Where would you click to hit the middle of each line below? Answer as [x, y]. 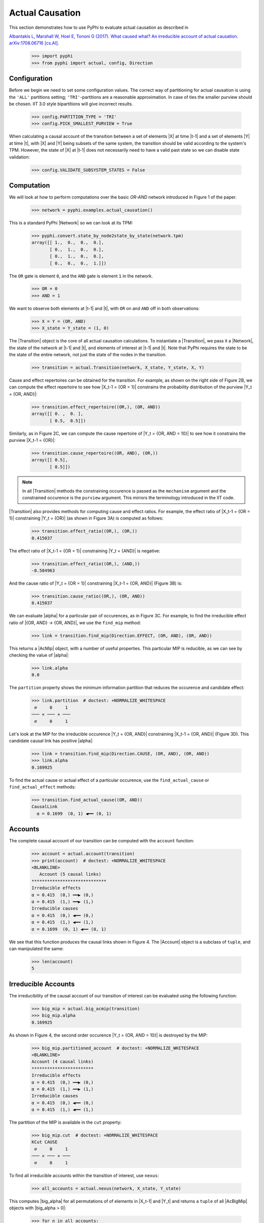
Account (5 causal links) [70, 874]
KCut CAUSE [44, 1142]
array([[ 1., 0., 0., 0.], [68, 243]
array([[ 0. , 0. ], [57, 414]
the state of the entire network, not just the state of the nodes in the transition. [88, 354]
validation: [20, 157]
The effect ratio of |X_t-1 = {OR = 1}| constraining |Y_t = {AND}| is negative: [85, 551]
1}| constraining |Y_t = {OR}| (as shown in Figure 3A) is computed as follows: [86, 518]
